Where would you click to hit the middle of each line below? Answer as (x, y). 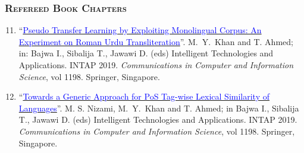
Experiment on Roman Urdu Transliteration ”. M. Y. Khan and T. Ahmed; (156, 41)
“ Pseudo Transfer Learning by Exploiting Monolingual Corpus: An (140, 30)
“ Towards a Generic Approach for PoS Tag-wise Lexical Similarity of (144, 96)
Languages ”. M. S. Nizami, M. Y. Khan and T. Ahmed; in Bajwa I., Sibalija (159, 108)
